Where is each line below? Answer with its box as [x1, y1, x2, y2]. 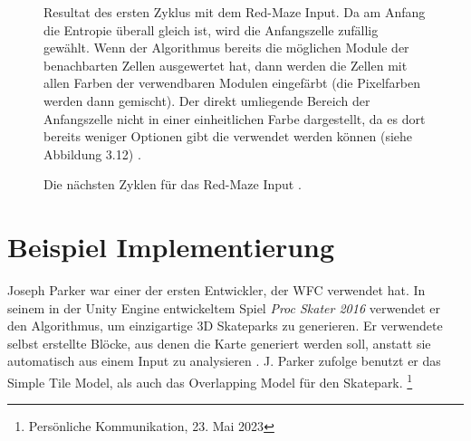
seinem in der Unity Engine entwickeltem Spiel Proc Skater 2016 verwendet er [7, 298, 440, 317]
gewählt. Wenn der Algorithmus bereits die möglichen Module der [43, 38, 409, 57]
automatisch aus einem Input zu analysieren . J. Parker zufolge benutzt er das [7, 351, 441, 370]
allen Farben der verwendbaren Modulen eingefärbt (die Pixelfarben [43, 73, 421, 92]
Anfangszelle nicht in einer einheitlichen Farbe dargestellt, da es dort [43, 109, 426, 128]
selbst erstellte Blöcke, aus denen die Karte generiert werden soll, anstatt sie [7, 333, 431, 352]
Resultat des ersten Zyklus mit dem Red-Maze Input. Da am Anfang [43, 3, 426, 21]
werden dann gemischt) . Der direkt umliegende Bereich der [43, 91, 370, 110]
